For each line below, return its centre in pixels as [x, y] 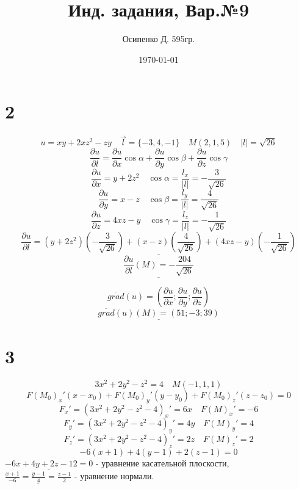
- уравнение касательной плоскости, [163, 463]
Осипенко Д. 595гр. [159, 39]
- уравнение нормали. [114, 476]
